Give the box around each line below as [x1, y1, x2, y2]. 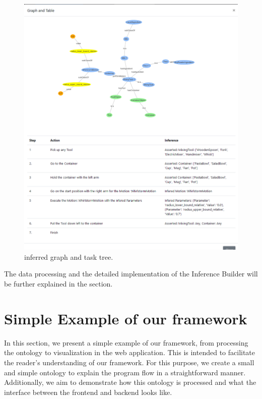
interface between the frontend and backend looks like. [4, 386, 172, 397]
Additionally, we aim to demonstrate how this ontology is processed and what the [4, 377, 256, 387]
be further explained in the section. [4, 278, 113, 289]
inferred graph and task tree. [24, 251, 113, 262]
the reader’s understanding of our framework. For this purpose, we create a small [4, 357, 254, 367]
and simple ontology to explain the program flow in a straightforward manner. [4, 367, 246, 377]
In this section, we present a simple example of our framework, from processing [4, 337, 248, 348]
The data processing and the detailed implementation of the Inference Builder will [4, 268, 258, 279]
